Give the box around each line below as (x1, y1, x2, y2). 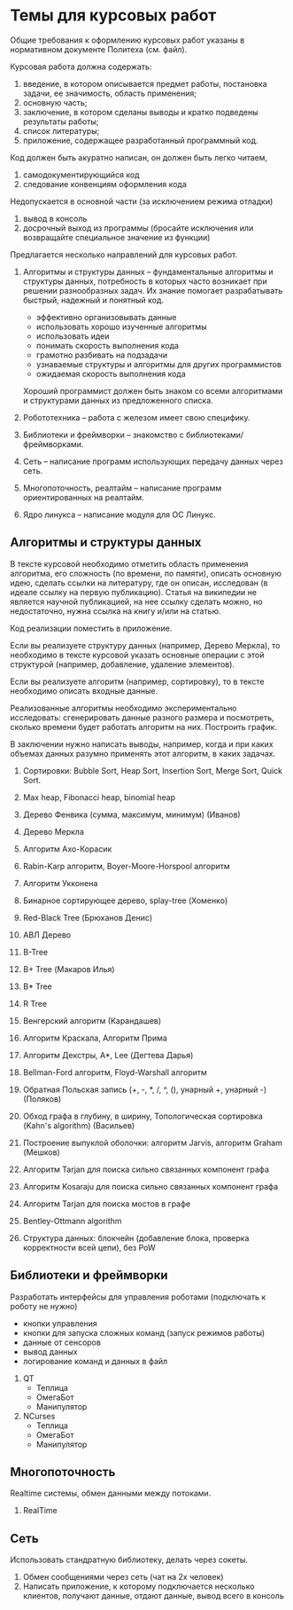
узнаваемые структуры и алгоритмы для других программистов (35, 358, 282, 369)
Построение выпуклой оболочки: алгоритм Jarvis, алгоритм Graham (22, 1137, 282, 1148)
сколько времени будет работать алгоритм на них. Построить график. (10, 721, 278, 732)
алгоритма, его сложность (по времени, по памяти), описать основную (10, 568, 282, 578)
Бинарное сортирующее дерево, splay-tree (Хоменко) (22, 895, 228, 906)
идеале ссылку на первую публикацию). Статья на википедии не (10, 586, 258, 597)
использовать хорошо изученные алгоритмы (35, 321, 207, 332)
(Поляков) (22, 1093, 62, 1104)
